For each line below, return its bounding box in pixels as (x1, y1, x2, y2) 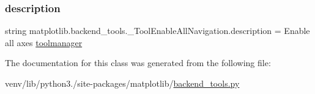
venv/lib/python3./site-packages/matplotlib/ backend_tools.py (5, 77, 240, 89)
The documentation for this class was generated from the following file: (5, 56, 271, 69)
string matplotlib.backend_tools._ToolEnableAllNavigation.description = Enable (5, 24, 310, 37)
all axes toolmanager (5, 36, 83, 49)
